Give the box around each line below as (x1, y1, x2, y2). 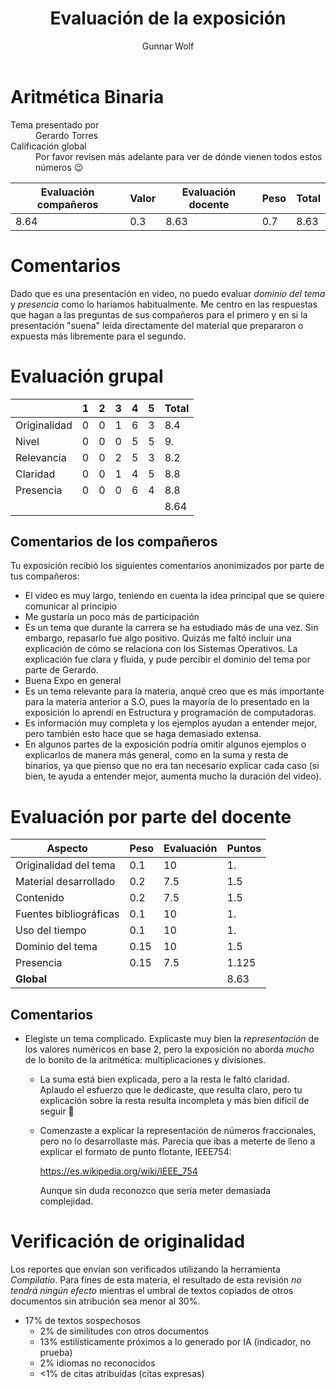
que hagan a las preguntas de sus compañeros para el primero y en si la (10, 308, 308, 321)
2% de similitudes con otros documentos (39, 1325, 210, 1337)
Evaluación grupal (10, 365, 164, 387)
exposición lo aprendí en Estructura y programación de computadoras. (24, 707, 317, 719)
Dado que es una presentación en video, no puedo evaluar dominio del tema (10, 287, 326, 299)
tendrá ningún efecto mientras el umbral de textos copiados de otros (10, 1285, 294, 1297)
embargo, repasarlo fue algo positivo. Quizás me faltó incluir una (24, 632, 292, 644)
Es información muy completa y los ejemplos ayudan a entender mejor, (24, 717, 318, 729)
